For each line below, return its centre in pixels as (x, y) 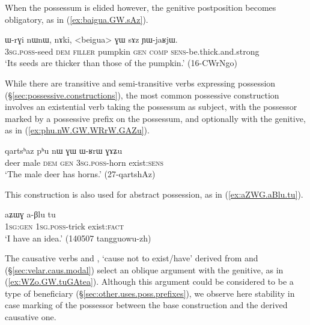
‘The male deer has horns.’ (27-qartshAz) (80, 174)
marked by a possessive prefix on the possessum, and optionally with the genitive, (155, 118)
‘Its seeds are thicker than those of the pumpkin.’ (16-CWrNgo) (121, 63)
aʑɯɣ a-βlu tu (30, 214)
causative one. (31, 317)
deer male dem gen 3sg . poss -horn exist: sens (84, 162)
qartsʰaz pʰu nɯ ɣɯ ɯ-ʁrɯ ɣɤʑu (64, 150)
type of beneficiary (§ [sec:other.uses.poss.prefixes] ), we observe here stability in (150, 293)
